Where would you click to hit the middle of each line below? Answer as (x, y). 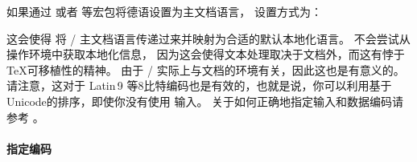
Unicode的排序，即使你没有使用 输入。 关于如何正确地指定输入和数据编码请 (205, 101)
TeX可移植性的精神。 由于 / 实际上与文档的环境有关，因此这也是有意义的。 (206, 69)
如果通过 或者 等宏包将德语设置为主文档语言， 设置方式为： (164, 11)
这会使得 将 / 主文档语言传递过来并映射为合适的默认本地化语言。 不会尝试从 (208, 38)
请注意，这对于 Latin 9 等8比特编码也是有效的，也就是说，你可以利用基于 (199, 85)
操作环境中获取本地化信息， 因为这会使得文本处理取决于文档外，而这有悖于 (206, 54)
